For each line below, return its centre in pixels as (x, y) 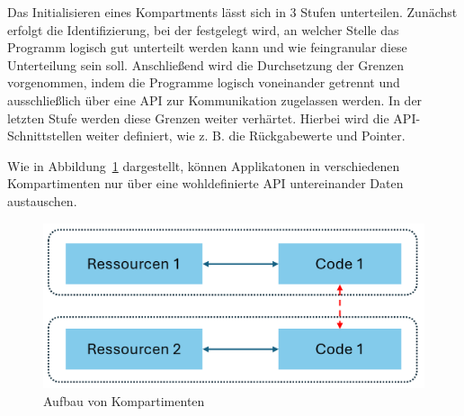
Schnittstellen (45, 136)
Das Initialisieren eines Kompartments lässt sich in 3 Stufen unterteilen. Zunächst (232, 12)
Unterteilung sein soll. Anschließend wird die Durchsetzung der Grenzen (206, 64)
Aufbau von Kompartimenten (124, 400)
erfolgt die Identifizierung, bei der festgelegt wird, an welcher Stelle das (203, 29)
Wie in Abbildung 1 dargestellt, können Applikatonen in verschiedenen (204, 165)
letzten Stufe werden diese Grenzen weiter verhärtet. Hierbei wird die (198, 118)
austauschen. (42, 200)
